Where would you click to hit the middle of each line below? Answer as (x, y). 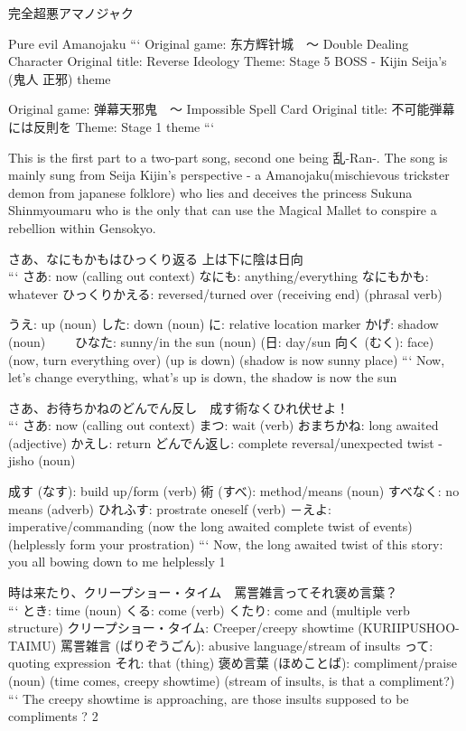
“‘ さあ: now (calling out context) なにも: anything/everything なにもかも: (219, 276)
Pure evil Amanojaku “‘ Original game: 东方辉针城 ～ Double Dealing (209, 43)
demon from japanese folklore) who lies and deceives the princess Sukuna (210, 192)
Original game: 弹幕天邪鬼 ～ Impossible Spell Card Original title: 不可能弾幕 (232, 109)
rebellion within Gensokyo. (82, 227)
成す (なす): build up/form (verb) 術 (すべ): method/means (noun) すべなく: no (234, 491)
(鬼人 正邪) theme (60, 78)
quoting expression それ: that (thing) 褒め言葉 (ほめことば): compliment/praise (233, 663)
